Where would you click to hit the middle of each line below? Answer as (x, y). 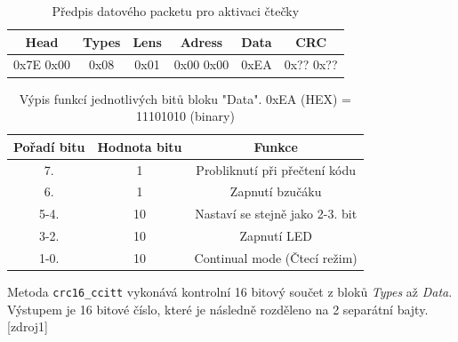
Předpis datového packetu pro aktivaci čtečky (176, 11)
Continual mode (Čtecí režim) (276, 257)
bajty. (413, 309)
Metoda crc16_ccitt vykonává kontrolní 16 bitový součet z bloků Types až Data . (230, 292)
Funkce (276, 146)
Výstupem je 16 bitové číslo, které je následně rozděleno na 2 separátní (200, 309)
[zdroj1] (28, 326)
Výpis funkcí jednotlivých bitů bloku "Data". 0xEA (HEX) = (185, 98)
